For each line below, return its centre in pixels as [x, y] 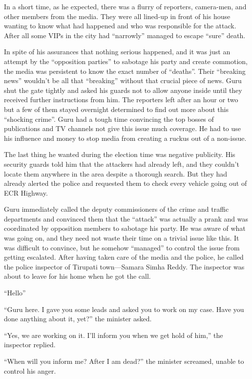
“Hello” [15, 293]
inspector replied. [30, 345]
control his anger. [30, 370]
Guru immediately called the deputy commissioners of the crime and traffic [116, 209]
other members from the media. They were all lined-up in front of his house [117, 16]
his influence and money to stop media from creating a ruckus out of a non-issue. [125, 138]
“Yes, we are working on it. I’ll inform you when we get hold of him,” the [114, 335]
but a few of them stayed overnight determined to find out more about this [116, 109]
